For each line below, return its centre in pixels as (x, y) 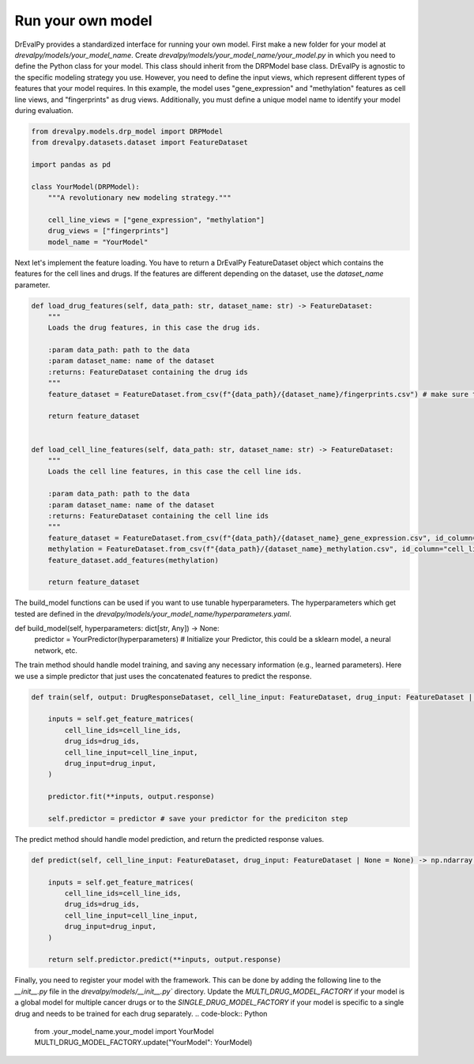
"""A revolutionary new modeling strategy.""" (140, 198)
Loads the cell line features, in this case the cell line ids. (175, 472)
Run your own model (84, 21)
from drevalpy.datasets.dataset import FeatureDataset (139, 143)
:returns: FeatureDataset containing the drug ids (148, 372)
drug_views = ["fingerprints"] (108, 231)
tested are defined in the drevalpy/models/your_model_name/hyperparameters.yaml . (153, 613)
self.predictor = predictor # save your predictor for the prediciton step (198, 819)
